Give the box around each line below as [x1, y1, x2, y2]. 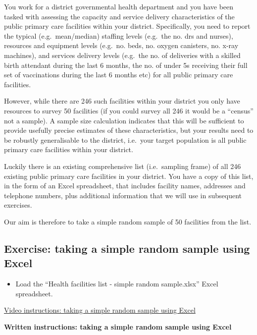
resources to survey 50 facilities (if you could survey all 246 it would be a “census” [4, 105, 254, 115]
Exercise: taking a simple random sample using [4, 240, 250, 256]
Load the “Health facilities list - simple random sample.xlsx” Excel [15, 279, 218, 289]
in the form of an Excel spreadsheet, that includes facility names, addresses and [4, 180, 246, 191]
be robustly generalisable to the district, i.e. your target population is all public [4, 134, 247, 145]
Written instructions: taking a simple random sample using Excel [4, 321, 232, 332]
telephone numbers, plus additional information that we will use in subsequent [4, 190, 242, 200]
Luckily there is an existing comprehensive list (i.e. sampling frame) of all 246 [4, 161, 241, 171]
